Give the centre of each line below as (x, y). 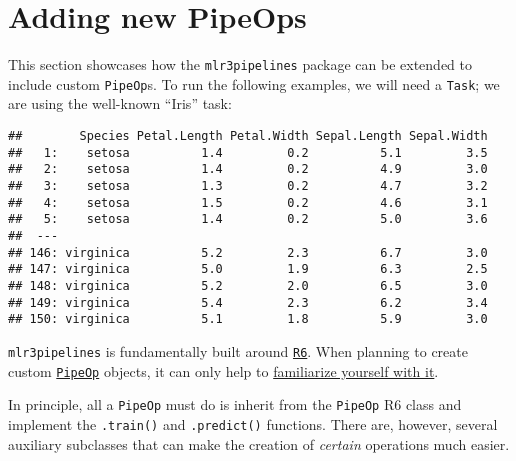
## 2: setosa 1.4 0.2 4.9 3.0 (248, 169)
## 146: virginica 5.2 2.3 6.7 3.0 (248, 252)
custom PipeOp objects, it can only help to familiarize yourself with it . (223, 370)
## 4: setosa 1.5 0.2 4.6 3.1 (248, 202)
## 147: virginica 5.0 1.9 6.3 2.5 (248, 269)
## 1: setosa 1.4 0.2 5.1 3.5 (248, 152)
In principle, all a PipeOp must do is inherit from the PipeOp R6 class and (235, 404)
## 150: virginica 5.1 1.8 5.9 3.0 (248, 319)
